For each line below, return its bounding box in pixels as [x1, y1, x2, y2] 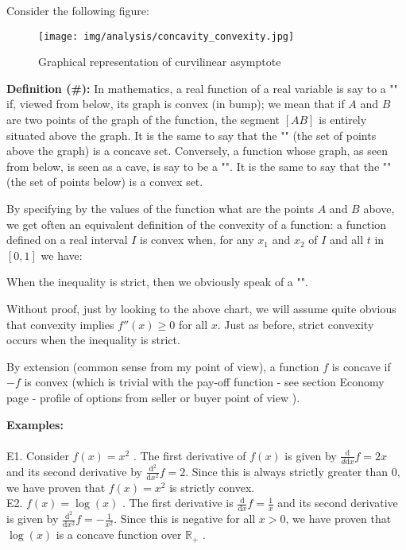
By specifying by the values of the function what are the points [6, 200, 315, 216]
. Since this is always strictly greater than [185, 463, 388, 479]
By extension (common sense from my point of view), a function [6, 358, 319, 374]
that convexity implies [6, 316, 114, 332]
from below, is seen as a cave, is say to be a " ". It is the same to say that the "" [6, 157, 392, 174]
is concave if [331, 358, 391, 374]
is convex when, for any [140, 231, 254, 248]
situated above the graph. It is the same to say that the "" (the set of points [6, 126, 377, 143]
